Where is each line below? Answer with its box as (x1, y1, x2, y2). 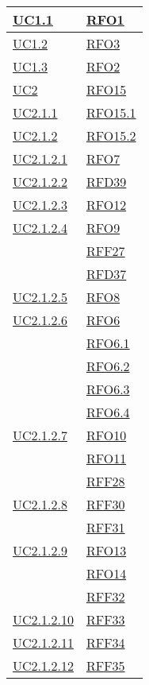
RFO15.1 (86, 103, 136, 122)
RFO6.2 (86, 357, 130, 375)
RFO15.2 (86, 126, 136, 145)
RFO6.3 (86, 380, 130, 398)
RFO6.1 (86, 334, 130, 352)
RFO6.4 (86, 403, 130, 421)
